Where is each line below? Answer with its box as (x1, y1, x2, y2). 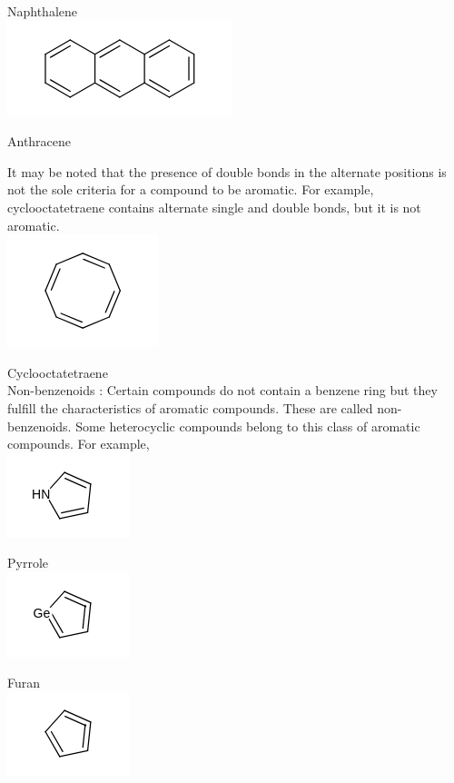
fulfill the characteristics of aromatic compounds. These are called (7, 398, 373, 417)
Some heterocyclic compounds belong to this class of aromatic (75, 416, 420, 435)
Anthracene (7, 132, 72, 151)
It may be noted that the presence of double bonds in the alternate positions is (7, 162, 447, 181)
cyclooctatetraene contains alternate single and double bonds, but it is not (7, 197, 421, 216)
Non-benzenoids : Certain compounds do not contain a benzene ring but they (7, 381, 438, 400)
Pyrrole (7, 553, 49, 572)
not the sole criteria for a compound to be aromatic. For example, (7, 180, 374, 199)
